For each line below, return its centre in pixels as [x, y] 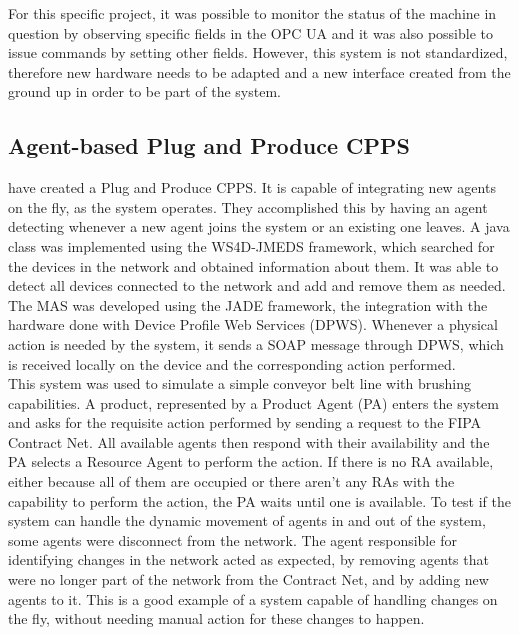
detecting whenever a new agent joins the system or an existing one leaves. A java [259, 226]
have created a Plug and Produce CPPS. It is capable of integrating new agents [252, 187]
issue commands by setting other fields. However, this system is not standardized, [258, 52]
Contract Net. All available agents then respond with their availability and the [249, 441]
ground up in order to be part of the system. [144, 91]
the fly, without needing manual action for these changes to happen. [216, 618]
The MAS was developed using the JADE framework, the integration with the [248, 304]
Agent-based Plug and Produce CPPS [209, 145]
